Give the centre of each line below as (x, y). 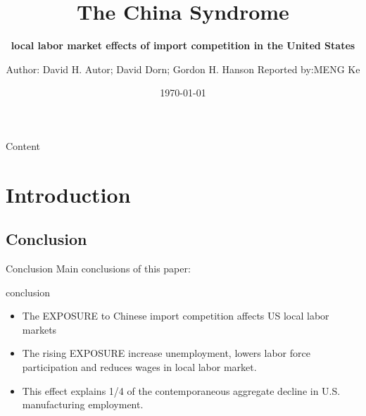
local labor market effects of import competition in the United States (183, 45)
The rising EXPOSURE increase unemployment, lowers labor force (166, 353)
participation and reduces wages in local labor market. (139, 367)
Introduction (68, 194)
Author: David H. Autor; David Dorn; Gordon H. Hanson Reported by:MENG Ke (183, 69)
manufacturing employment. (83, 404)
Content (23, 145)
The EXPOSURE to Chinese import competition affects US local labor (176, 316)
